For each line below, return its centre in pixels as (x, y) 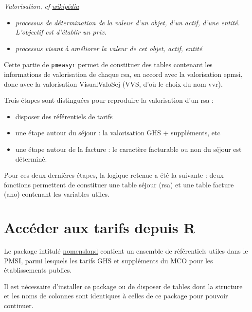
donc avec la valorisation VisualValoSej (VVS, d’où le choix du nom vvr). (113, 83)
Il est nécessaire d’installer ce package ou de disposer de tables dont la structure (123, 286)
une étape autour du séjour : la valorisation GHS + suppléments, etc (118, 133)
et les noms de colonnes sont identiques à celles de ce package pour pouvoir (116, 296)
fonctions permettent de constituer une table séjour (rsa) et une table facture (119, 184)
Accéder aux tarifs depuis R (100, 228)
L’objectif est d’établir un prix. (61, 32)
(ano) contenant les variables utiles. (57, 194)
